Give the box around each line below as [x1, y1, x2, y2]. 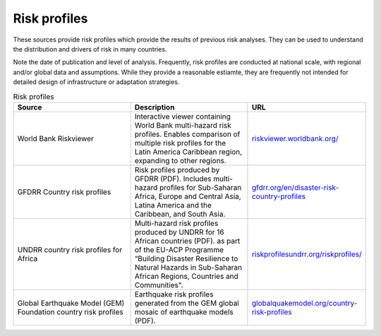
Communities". [134, 280, 183, 289]
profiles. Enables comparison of [134, 129, 241, 139]
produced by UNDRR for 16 [134, 227, 225, 236]
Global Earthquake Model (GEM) [17, 298, 125, 308]
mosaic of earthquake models [134, 307, 234, 317]
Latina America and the [134, 200, 212, 210]
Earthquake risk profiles [134, 289, 214, 299]
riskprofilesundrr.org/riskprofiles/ [251, 249, 363, 259]
